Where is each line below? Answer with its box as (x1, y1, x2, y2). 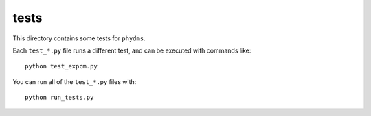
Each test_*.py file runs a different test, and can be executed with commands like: (12, 46, 251, 55)
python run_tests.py (25, 93, 94, 102)
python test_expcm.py (25, 62, 98, 70)
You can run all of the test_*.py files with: (12, 77, 137, 85)
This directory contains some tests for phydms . (12, 34, 146, 42)
